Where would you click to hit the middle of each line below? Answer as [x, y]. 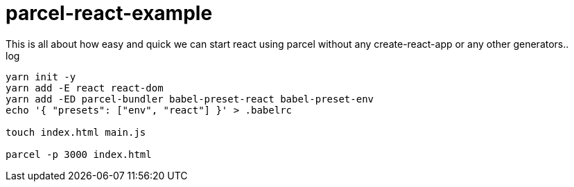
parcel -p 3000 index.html [79, 154]
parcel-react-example [109, 13]
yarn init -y [41, 77]
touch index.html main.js [76, 132]
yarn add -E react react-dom [85, 88]
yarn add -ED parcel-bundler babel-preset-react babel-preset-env [190, 99]
